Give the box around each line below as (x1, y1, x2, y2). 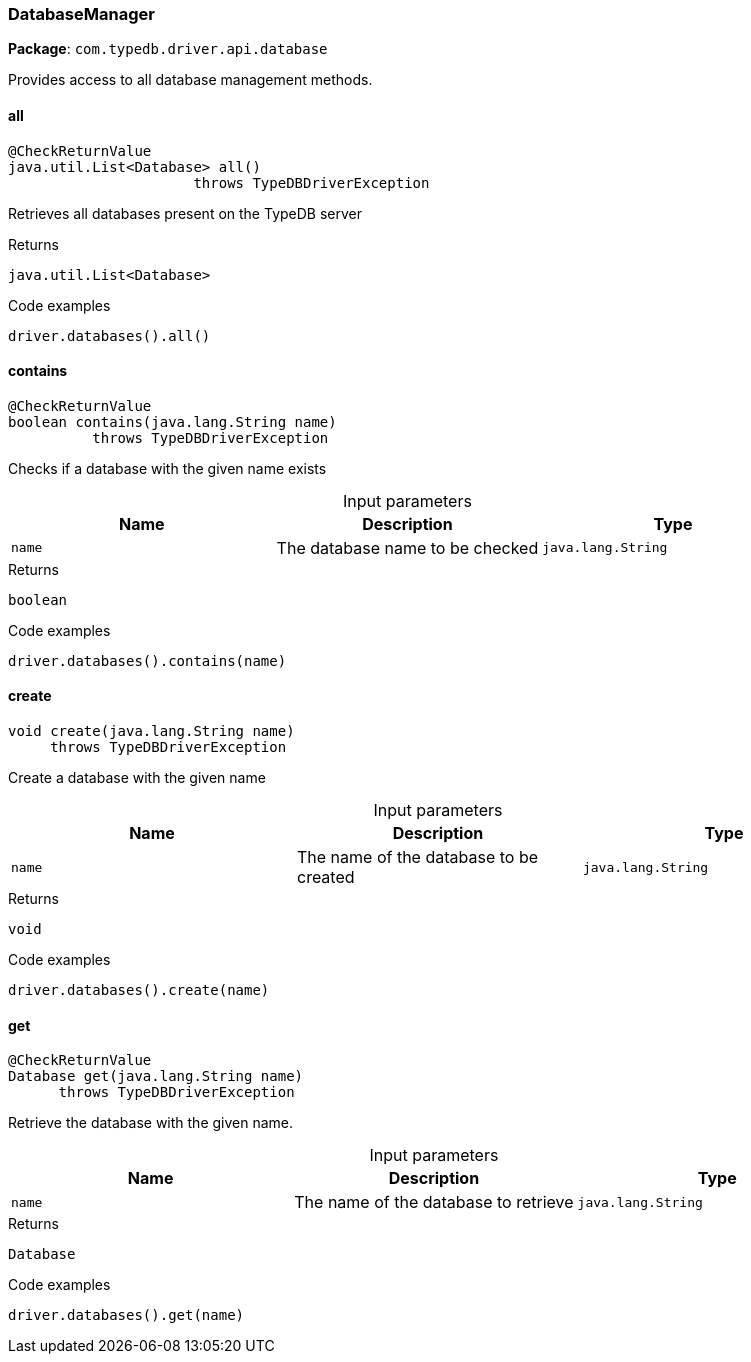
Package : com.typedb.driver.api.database (8, 40, 328, 58)
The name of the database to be (296, 847, 539, 868)
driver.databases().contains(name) (8, 652, 287, 669)
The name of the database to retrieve (294, 1192, 574, 1213)
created (296, 867, 355, 888)
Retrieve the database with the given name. (8, 1114, 294, 1132)
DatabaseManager (8, 4, 155, 24)
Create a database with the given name (8, 769, 266, 787)
